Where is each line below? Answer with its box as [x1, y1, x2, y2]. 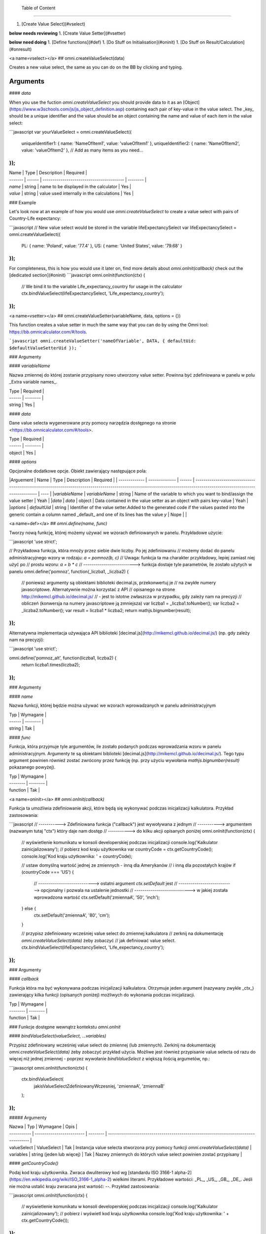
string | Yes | [9, 402, 35, 408]
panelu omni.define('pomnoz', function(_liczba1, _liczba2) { [9, 568, 129, 575]
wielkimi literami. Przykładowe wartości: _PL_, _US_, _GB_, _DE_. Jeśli [112, 1176, 253, 1182]
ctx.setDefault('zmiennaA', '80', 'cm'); [33, 912, 110, 918]
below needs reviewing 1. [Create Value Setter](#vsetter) [9, 30, 126, 36]
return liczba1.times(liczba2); [21, 662, 80, 668]
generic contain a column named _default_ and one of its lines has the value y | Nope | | [9, 511, 187, 517]
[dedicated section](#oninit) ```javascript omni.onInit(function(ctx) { [9, 272, 145, 278]
